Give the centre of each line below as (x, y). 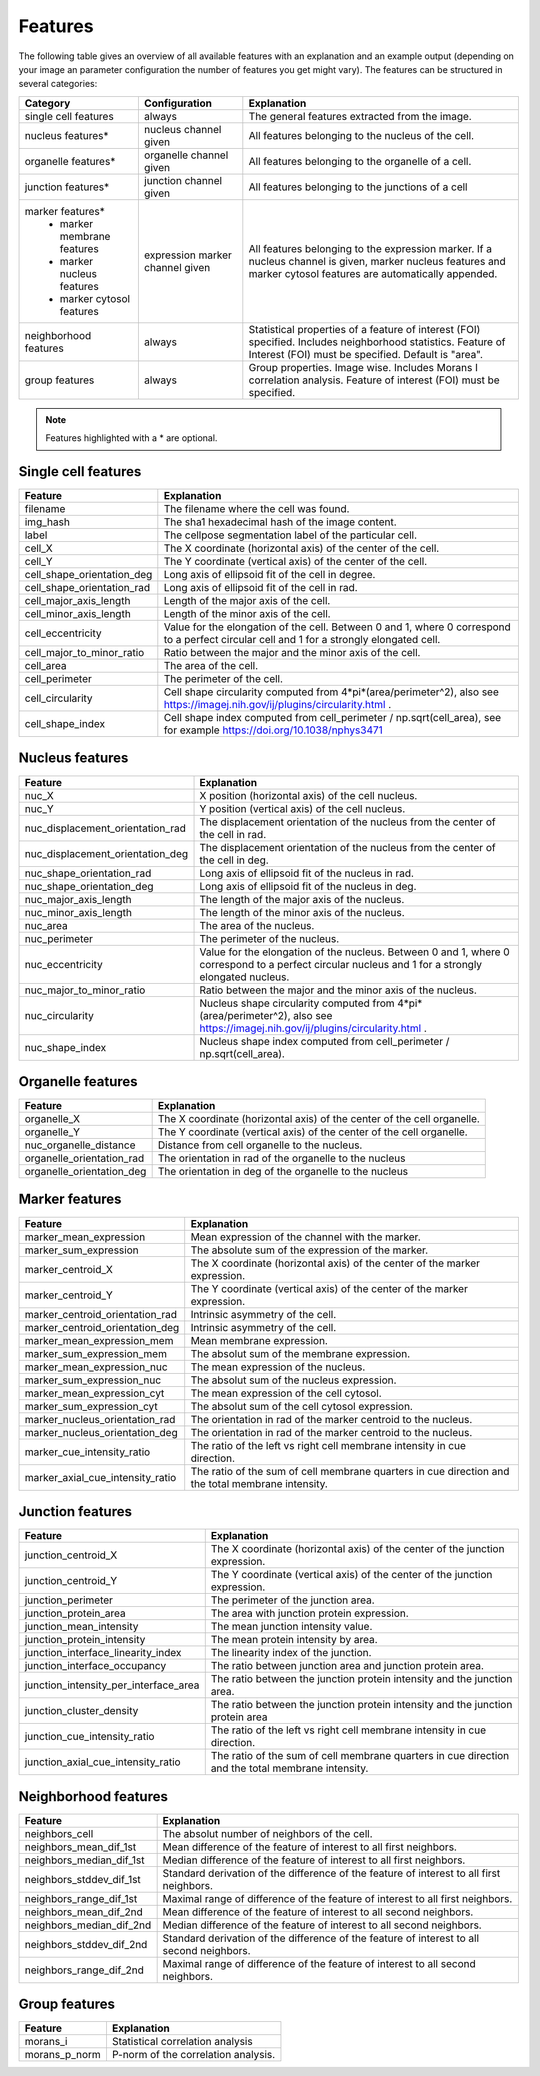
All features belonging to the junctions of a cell (358, 187)
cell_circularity (59, 698)
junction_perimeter (69, 1600)
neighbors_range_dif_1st (81, 1898)
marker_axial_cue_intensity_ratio (100, 1477)
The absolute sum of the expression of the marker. (309, 1250)
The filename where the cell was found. (256, 509)
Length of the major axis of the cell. (247, 601)
